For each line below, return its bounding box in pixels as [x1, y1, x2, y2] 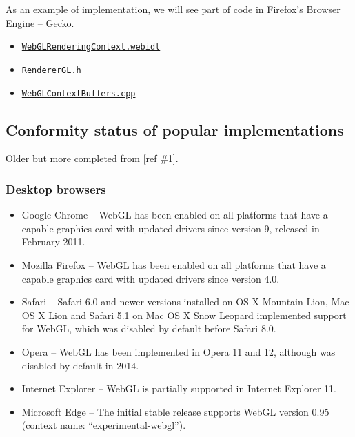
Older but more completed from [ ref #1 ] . [6, 151, 179, 165]
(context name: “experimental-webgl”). [21, 418, 186, 432]
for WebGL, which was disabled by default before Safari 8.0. [21, 321, 276, 336]
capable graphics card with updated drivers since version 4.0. [21, 271, 280, 285]
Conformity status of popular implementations [6, 119, 344, 140]
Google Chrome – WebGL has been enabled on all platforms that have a [21, 207, 328, 222]
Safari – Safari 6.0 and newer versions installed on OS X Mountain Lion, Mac [21, 294, 349, 309]
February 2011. [21, 234, 85, 249]
